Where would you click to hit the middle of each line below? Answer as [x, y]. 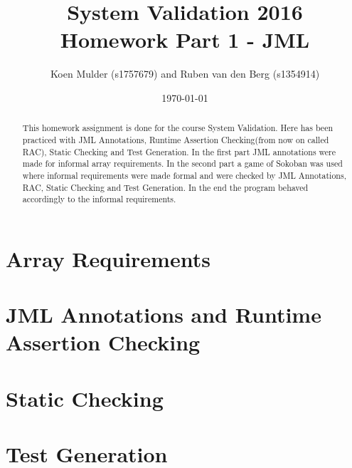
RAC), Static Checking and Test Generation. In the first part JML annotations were [179, 151]
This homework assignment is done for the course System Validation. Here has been [178, 128]
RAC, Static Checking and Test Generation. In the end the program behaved [165, 187]
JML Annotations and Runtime [164, 314]
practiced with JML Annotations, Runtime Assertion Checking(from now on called [176, 139]
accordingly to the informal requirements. [99, 199]
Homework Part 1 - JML [185, 40]
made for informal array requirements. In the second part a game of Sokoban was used [182, 163]
